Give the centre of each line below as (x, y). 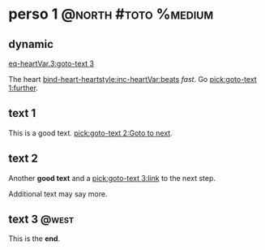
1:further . (24, 88)
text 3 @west (41, 220)
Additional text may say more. (58, 194)
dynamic (31, 44)
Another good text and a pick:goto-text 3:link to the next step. (112, 178)
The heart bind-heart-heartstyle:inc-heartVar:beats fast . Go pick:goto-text (132, 79)
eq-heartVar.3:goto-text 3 (51, 63)
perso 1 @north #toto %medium (111, 14)
